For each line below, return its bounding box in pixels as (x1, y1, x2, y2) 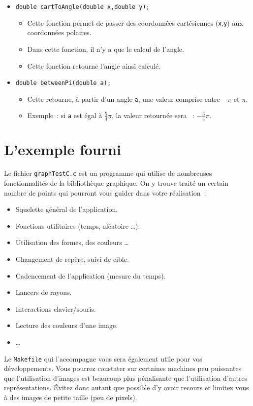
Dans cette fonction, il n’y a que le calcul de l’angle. (27, 43, 184, 54)
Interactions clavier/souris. (15, 303, 96, 314)
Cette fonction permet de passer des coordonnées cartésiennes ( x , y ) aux (27, 17, 243, 28)
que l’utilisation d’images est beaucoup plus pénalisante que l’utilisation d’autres (4, 372, 248, 383)
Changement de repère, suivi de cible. (15, 253, 129, 264)
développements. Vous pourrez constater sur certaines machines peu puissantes (4, 363, 242, 373)
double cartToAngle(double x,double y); (15, 3, 150, 10)
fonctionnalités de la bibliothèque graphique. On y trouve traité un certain (4, 178, 229, 188)
